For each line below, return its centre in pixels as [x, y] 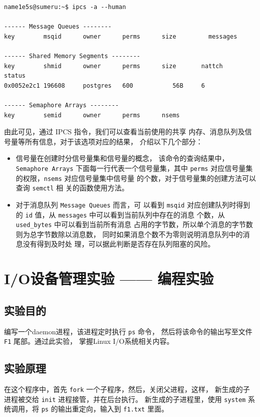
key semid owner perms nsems [92, 115]
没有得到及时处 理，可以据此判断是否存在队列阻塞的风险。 [119, 244]
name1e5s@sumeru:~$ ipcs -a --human [65, 7]
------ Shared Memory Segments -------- [72, 56]
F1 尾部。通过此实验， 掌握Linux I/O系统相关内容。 [89, 341]
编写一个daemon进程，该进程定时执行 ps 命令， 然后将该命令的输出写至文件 [128, 331]
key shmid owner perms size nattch [113, 66]
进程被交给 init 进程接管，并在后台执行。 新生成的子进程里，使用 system [125, 399]
